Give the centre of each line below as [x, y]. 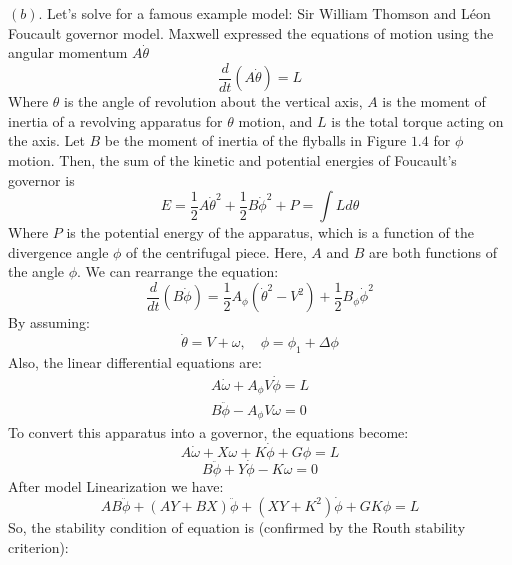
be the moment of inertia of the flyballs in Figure [255, 140]
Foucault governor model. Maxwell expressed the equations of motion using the [251, 32]
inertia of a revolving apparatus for [115, 120]
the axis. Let [46, 140]
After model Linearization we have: [116, 486]
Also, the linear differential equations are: [135, 362]
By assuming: [49, 322]
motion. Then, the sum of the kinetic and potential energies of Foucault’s [232, 160]
